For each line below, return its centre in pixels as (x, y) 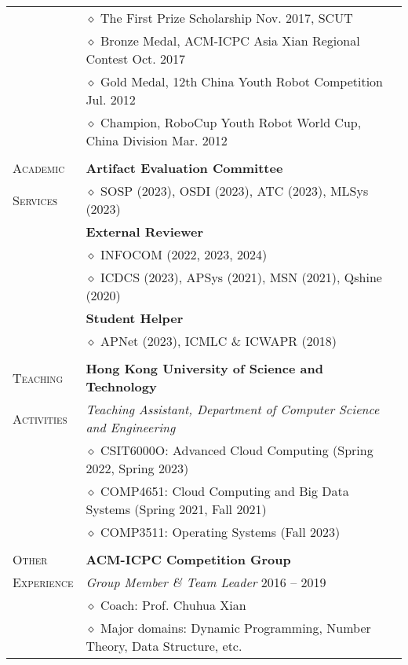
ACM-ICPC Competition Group (188, 559)
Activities (40, 418)
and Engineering (131, 427)
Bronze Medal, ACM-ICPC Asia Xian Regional (230, 40)
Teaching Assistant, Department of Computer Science (233, 409)
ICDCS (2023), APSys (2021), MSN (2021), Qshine (241, 277)
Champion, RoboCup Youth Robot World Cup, (231, 122)
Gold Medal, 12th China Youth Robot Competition (242, 81)
